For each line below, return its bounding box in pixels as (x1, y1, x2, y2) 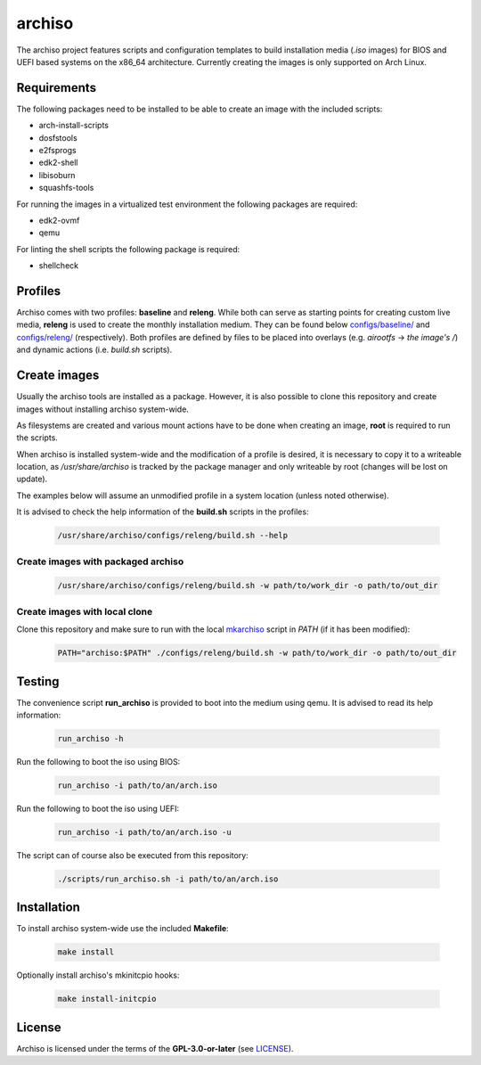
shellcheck (38, 260, 79, 271)
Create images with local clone (16, 605, 153, 618)
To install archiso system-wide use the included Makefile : (16, 923, 229, 934)
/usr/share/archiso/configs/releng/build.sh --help (57, 530, 289, 541)
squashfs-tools (38, 183, 94, 193)
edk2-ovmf (38, 215, 80, 225)
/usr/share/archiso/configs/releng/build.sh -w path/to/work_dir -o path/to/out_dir (57, 580, 438, 591)
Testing (16, 674, 60, 689)
